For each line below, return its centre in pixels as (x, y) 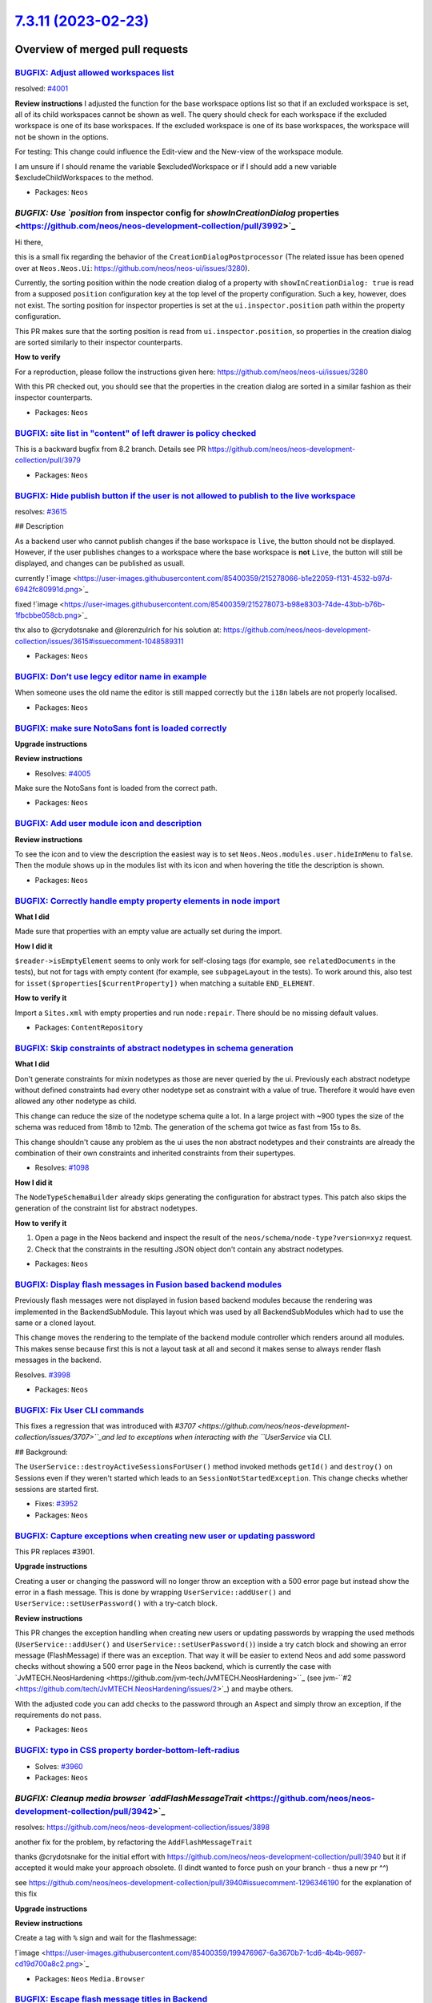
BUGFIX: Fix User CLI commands (79, 1410)
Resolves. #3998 (43, 1375)
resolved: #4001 (42, 89)
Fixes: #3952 (56, 1504)
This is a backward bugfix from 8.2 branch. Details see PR (110, 449)
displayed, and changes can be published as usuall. (100, 563)
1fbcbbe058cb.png (46, 615)
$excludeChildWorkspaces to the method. (84, 178)
